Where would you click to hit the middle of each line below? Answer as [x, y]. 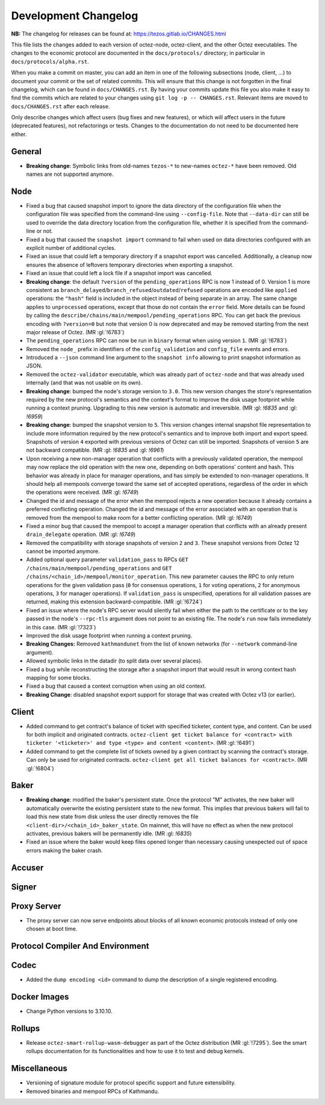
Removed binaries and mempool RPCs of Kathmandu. [93, 1091]
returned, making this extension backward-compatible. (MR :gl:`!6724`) [114, 602]
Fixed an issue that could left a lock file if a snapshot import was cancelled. [119, 273]
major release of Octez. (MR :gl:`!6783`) [75, 332]
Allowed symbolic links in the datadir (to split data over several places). [114, 661]
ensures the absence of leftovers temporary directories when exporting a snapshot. [130, 264]
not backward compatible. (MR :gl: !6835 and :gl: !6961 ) [95, 450]
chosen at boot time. [52, 929]
